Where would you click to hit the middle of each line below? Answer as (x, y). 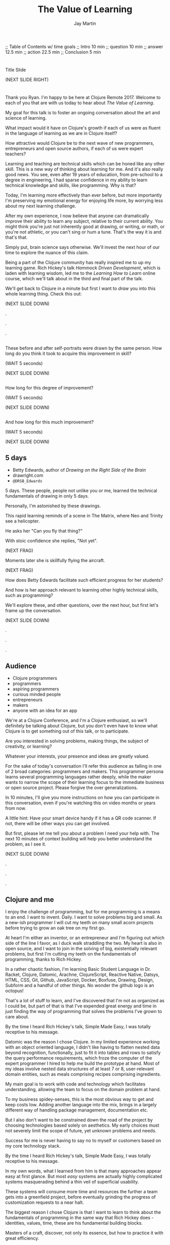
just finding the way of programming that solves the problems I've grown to (84, 1011)
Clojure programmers (35, 678)
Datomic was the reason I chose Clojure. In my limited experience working (82, 1041)
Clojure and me (30, 899)
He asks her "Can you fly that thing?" (44, 531)
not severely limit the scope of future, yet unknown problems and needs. (81, 1130)
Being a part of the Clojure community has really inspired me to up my (78, 263)
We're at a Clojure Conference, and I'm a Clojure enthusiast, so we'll (76, 720)
